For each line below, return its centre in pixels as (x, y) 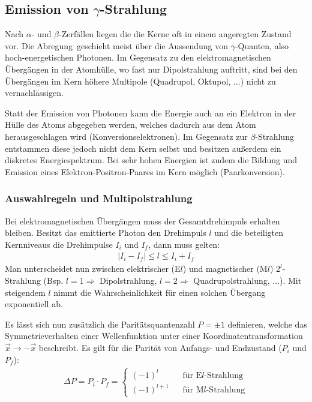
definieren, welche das (267, 324)
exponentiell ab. (34, 304)
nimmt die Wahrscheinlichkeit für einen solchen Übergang (160, 292)
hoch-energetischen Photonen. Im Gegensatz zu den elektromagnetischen (138, 57)
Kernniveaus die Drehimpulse (59, 244)
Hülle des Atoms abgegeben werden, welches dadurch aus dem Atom (130, 124)
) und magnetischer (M (225, 268)
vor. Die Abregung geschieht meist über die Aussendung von (117, 45)
